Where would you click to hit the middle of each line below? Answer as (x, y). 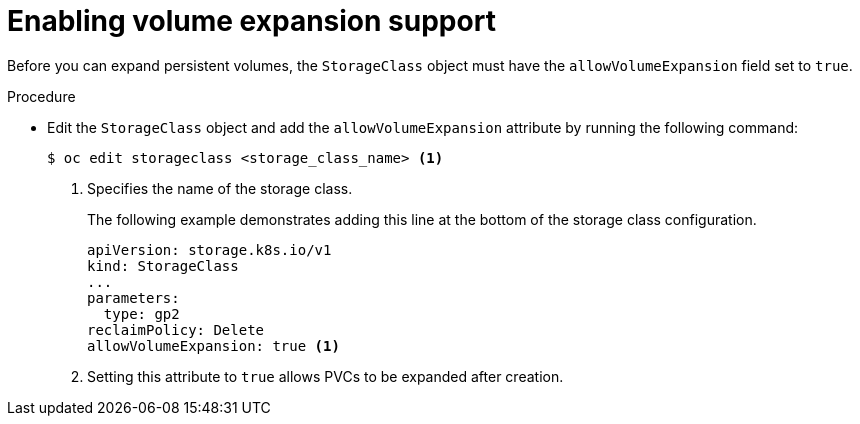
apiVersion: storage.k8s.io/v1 (209, 249)
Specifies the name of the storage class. (220, 188)
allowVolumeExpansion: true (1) (213, 345)
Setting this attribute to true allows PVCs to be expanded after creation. (325, 376)
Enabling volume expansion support (251, 21)
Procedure (41, 96)
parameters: (133, 297)
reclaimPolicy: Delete (176, 329)
